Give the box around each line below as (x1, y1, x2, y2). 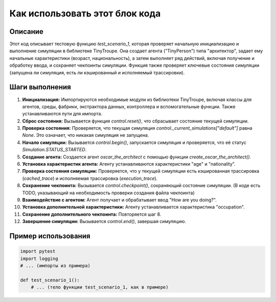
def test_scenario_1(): (20, 277, 80, 283)
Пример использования (9, 231, 90, 240)
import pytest (20, 249, 56, 254)
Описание (9, 27, 43, 36)
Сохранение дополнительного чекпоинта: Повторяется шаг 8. (22, 211, 162, 217)
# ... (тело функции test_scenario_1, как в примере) (31, 285, 169, 290)
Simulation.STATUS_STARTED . (22, 147, 87, 153)
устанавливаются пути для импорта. (22, 111, 102, 117)
